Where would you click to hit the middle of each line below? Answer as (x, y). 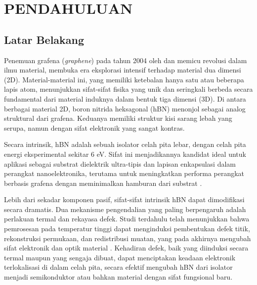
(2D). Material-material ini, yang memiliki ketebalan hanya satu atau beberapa (124, 79)
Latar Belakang (44, 39)
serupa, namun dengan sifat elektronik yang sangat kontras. (94, 127)
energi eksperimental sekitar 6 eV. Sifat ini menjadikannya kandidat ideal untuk (125, 154)
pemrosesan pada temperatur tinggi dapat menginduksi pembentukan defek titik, (127, 229)
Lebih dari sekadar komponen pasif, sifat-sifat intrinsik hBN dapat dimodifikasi (124, 199)
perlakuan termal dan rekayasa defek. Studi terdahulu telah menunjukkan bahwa (127, 219)
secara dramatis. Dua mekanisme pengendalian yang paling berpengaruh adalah (125, 209)
